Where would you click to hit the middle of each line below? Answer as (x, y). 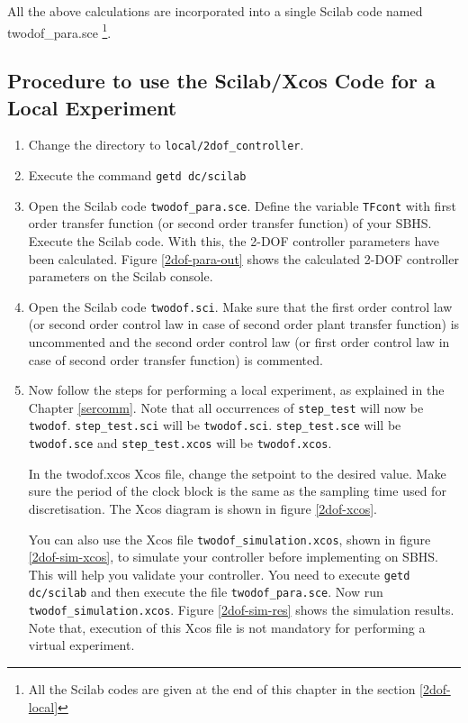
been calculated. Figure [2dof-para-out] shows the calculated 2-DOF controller (243, 258)
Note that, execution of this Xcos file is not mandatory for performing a (227, 627)
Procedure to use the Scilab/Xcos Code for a (221, 81)
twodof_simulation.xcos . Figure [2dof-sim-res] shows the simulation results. (241, 610)
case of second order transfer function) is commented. (175, 359)
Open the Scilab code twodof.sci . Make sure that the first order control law (240, 306)
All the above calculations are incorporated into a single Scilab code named (215, 11)
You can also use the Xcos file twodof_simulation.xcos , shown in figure (229, 539)
